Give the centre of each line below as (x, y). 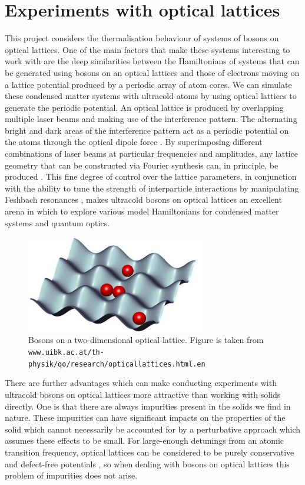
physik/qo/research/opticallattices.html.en (117, 364)
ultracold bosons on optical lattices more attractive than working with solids (143, 394)
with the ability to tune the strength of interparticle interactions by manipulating (152, 188)
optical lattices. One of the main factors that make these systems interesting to (147, 49)
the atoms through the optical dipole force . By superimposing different (134, 142)
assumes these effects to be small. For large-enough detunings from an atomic (145, 441)
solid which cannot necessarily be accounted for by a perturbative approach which (153, 429)
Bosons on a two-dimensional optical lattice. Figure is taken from (146, 340)
